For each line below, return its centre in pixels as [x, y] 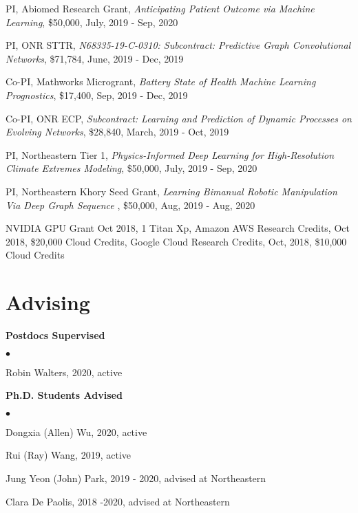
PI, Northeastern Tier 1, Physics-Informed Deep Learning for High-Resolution [170, 154]
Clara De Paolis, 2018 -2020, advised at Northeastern [118, 501]
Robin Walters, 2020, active [64, 372]
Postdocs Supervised [55, 335]
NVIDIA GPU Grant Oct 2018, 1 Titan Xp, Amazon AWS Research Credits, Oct [178, 228]
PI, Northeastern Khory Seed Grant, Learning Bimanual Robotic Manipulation [171, 191]
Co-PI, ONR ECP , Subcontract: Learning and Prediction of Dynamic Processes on [179, 118]
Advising [48, 302]
